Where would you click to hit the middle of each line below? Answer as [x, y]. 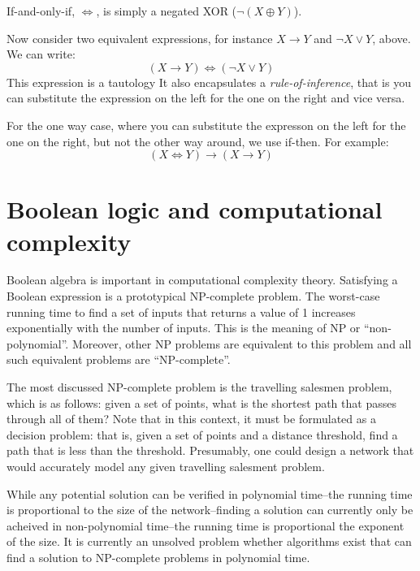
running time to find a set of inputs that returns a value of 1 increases [181, 311]
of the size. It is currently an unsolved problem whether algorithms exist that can [209, 541]
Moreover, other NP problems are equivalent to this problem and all [242, 343]
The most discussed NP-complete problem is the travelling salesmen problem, [199, 387]
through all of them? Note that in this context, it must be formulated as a [191, 419]
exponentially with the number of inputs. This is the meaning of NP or [184, 328]
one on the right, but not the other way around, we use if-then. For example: [198, 141]
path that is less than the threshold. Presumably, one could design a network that [210, 450]
